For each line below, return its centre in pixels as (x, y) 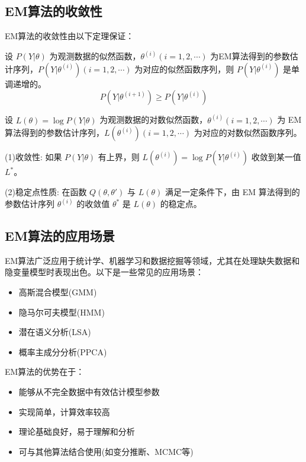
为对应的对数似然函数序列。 (248, 133)
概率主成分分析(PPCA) (63, 351)
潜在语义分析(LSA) (55, 332)
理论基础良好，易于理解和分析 (77, 431)
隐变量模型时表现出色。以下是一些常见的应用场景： (104, 272)
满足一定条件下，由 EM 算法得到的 (232, 192)
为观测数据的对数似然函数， (154, 120)
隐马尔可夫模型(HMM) (62, 312)
